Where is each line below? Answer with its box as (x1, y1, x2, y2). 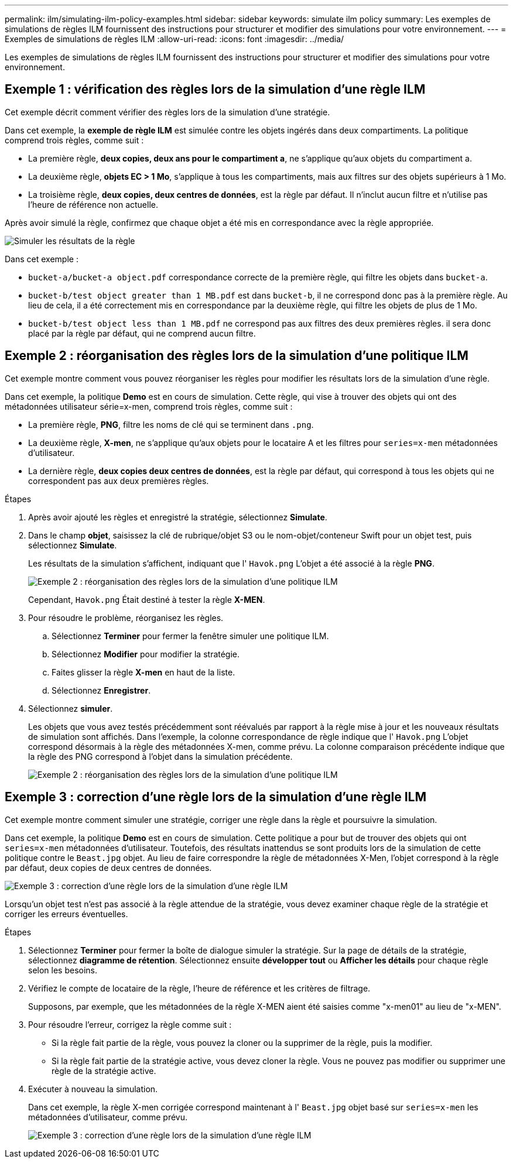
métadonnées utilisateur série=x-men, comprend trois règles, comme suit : (5, 401, 293, 411)
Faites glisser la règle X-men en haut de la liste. (52, 667, 235, 677)
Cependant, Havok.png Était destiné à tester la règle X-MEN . (28, 594, 265, 605)
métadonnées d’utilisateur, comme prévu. (28, 1111, 187, 1122)
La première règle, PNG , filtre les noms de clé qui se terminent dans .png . (28, 419, 314, 430)
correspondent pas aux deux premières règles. (28, 475, 209, 486)
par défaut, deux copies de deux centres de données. (5, 862, 212, 873)
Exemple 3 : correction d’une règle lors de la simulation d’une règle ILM (5, 790, 427, 805)
